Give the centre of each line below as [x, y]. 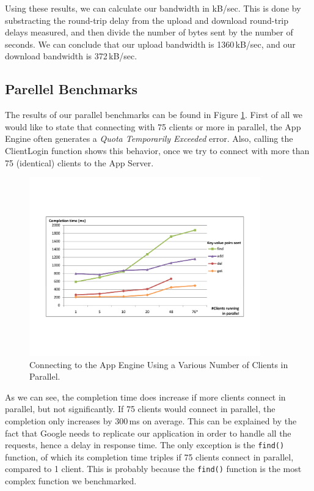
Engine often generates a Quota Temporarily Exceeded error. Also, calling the [149, 138]
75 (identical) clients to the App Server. [79, 162]
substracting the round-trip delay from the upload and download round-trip [147, 20]
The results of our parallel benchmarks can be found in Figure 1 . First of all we [154, 115]
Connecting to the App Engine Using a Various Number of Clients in [159, 364]
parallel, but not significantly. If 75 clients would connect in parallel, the [140, 409]
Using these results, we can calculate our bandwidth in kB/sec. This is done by [153, 8]
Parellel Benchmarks [71, 89]
